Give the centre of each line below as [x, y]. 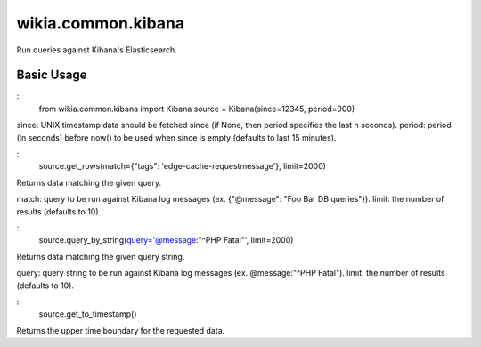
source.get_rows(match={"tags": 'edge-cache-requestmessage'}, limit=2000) [183, 166]
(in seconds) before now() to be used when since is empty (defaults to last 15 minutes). [176, 137]
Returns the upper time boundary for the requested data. [121, 330]
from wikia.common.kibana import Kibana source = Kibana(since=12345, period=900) [197, 109]
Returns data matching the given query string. [101, 256]
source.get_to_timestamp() [88, 314]
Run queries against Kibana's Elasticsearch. [97, 50]
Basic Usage [52, 75]
